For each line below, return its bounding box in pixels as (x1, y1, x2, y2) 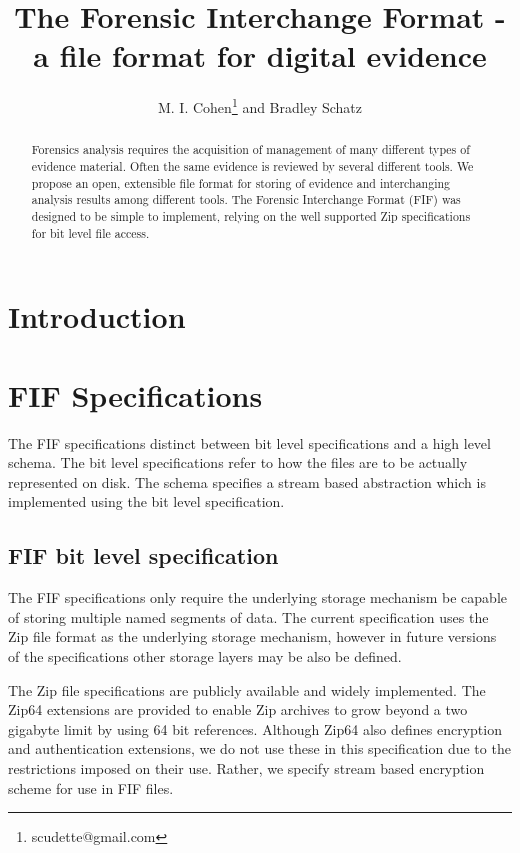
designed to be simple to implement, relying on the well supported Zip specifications (31, 207, 471, 224)
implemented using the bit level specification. (8, 491, 285, 512)
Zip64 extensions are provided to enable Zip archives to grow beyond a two (8, 699, 468, 720)
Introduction (8, 296, 186, 337)
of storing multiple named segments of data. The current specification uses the (8, 606, 489, 627)
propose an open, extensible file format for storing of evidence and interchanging (31, 174, 451, 191)
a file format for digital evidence (33, 35, 487, 76)
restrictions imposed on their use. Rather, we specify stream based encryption (8, 757, 485, 778)
